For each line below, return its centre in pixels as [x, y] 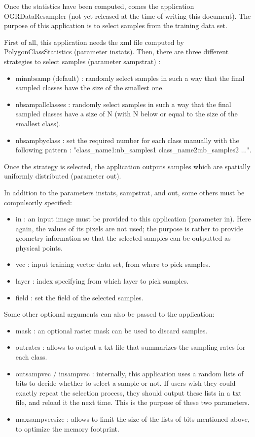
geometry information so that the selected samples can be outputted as [123, 238]
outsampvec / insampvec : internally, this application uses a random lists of [129, 373]
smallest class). [38, 123]
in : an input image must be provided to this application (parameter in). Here [133, 219]
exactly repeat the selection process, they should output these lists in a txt [128, 392]
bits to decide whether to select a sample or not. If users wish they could [126, 383]
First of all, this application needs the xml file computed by [94, 42]
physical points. [39, 247]
